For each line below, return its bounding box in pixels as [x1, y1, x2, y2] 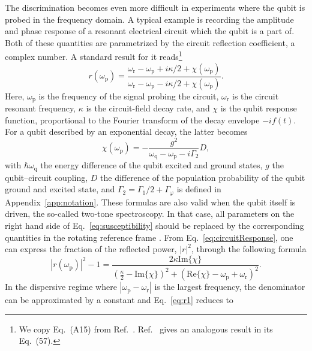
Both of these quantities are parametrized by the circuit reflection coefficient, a [5, 36, 295, 49]
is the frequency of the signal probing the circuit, [38, 89, 219, 102]
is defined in [176, 183, 221, 195]
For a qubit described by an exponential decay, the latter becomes [5, 125, 248, 138]
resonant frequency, [5, 101, 76, 114]
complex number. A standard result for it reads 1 [5, 49, 182, 63]
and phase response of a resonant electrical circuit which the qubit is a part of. [5, 25, 295, 37]
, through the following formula [191, 243, 307, 255]
